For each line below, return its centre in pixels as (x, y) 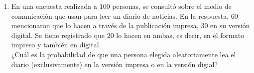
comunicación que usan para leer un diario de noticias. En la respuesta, (120, 16)
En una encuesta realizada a (54, 6)
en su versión (230, 25)
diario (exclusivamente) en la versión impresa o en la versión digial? (115, 64)
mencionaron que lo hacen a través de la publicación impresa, (105, 25)
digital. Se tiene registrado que (58, 35)
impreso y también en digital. (56, 45)
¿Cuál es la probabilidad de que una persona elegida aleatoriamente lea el (124, 54)
